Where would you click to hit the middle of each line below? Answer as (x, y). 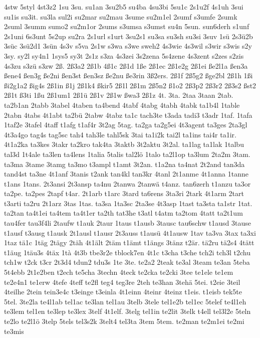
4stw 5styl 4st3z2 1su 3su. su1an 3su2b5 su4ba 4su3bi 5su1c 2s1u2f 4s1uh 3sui (124, 7)
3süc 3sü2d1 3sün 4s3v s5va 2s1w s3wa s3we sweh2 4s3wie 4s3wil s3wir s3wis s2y (128, 46)
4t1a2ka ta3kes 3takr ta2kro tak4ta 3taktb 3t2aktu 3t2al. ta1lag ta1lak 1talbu (124, 144)
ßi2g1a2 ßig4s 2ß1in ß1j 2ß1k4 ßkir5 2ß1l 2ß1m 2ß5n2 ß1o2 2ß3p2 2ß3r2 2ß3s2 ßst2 (130, 85)
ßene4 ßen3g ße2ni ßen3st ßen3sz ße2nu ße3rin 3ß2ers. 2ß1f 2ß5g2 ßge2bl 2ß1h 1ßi (128, 75)
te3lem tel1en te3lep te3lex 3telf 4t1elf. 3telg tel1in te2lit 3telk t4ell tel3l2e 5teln (127, 311)
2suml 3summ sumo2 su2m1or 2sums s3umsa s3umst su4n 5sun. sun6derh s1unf (127, 26)
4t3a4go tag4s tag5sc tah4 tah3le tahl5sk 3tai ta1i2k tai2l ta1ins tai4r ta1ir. (120, 134)
